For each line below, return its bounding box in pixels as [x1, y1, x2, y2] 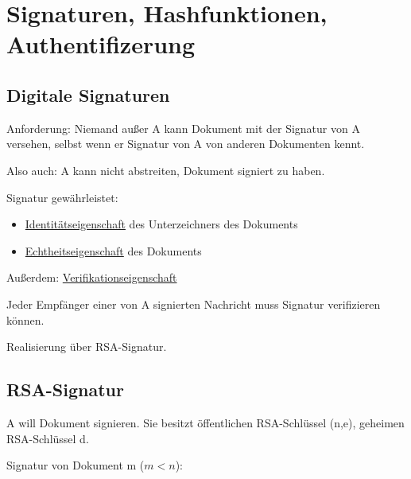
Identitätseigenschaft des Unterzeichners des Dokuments [25, 216, 298, 232]
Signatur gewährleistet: [6, 189, 118, 205]
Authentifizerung [6, 28, 196, 60]
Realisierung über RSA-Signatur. [6, 338, 167, 355]
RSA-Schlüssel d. [6, 430, 89, 446]
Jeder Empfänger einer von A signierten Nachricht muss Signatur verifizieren [6, 295, 381, 312]
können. [6, 311, 45, 328]
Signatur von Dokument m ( [6, 457, 145, 473]
